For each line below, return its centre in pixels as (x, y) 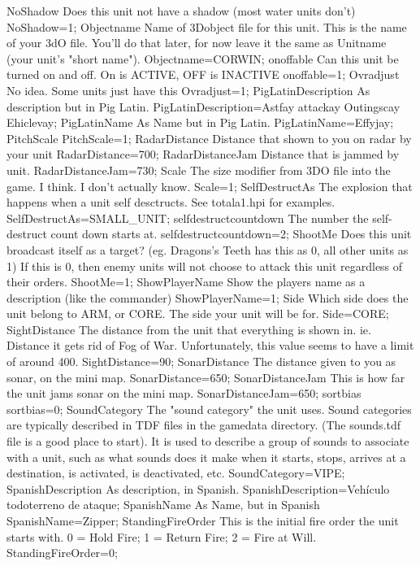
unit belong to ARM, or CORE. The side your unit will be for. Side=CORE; (198, 313)
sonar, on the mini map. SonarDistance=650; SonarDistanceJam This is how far (206, 377)
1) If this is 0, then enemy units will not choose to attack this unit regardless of (205, 266)
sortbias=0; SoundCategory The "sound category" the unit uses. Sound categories (209, 409)
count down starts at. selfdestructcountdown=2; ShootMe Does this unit (231, 234)
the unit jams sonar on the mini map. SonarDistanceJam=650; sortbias (184, 393)
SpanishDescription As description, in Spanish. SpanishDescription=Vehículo (198, 488)
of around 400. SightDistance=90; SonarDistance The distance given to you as (201, 361)
